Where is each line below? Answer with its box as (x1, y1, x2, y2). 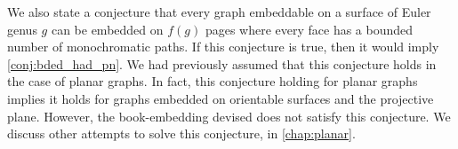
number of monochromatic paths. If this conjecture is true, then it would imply (7, 37, 439, 56)
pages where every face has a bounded (205, 20, 414, 38)
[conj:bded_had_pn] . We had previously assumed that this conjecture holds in (7, 54, 437, 73)
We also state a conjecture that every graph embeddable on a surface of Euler (7, 3, 431, 20)
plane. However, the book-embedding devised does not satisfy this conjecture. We (7, 106, 451, 125)
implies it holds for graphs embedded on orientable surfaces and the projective (7, 89, 434, 107)
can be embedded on (51, 20, 164, 38)
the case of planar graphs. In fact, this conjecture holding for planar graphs (7, 72, 418, 90)
